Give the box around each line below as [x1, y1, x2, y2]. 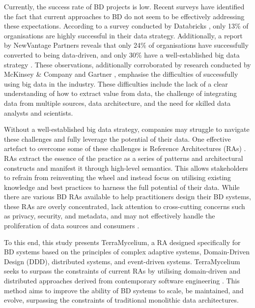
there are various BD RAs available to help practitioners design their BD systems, [4, 191, 251, 202]
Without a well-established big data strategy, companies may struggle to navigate [4, 124, 250, 134]
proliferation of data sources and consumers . [4, 220, 140, 231]
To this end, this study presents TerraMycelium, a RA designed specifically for [4, 237, 241, 247]
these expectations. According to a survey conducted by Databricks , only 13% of [4, 21, 249, 31]
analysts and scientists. [4, 107, 73, 118]
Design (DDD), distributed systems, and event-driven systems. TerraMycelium [4, 256, 240, 266]
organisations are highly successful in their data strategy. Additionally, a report [4, 30, 243, 40]
